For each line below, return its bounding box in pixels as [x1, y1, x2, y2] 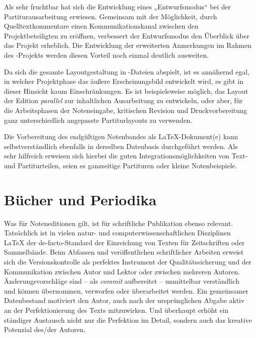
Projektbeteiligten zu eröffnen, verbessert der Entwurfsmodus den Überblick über [4, 30, 250, 40]
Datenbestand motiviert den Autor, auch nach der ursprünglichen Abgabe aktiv [4, 295, 245, 305]
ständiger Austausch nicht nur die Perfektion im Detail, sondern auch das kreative [4, 314, 252, 325]
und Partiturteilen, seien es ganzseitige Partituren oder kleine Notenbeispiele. [4, 160, 237, 170]
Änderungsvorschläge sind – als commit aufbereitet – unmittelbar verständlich [4, 276, 240, 286]
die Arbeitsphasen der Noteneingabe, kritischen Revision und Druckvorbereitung [4, 105, 247, 115]
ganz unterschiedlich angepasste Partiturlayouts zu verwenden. [4, 114, 192, 125]
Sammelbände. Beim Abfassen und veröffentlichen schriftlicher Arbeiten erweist [4, 247, 244, 257]
